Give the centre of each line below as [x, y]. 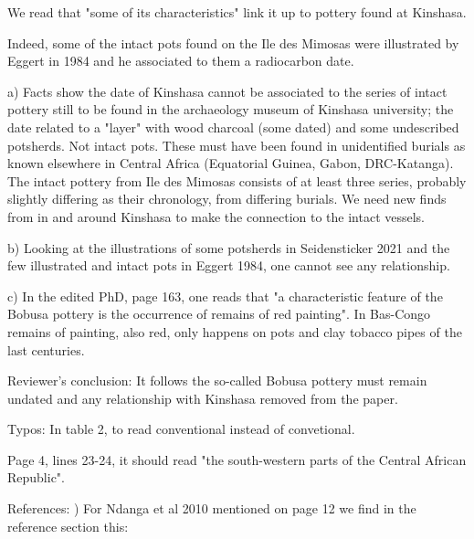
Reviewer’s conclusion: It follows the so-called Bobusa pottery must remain [217, 380]
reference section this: [68, 526]
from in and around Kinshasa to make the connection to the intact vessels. [216, 216]
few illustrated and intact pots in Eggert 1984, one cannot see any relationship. [229, 265]
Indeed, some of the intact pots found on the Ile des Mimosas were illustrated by [233, 42]
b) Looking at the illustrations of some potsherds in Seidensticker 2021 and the [229, 247]
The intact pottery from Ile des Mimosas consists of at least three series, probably [237, 180]
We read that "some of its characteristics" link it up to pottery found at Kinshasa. [237, 12]
